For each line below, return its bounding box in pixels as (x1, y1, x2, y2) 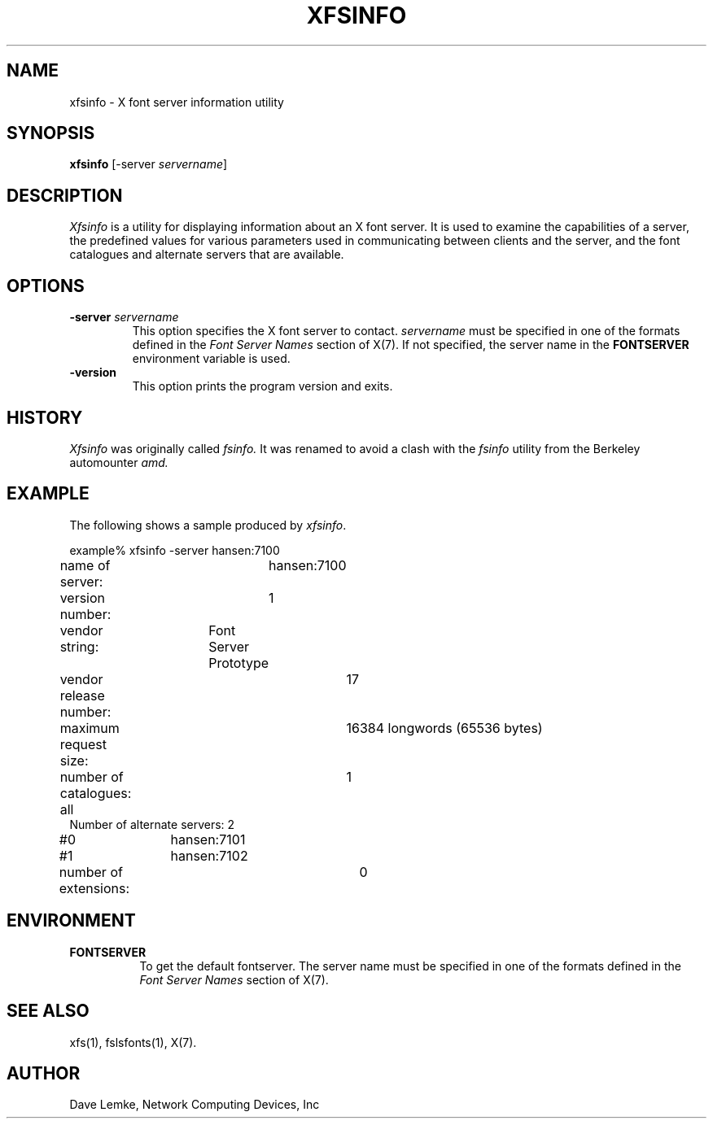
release (59, 687, 105, 704)
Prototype (208, 654, 269, 671)
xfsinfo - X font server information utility (69, 94, 284, 109)
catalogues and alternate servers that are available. (69, 247, 344, 262)
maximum (59, 719, 120, 736)
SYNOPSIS (7, 123, 95, 144)
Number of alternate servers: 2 (69, 817, 235, 831)
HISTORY (7, 407, 83, 428)
